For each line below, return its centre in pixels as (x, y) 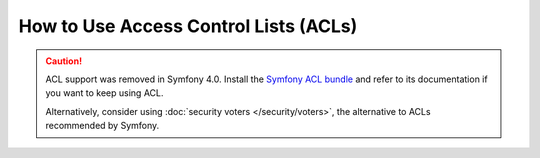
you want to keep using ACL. (104, 93)
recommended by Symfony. (102, 126)
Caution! (64, 61)
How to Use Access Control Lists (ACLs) (188, 26)
